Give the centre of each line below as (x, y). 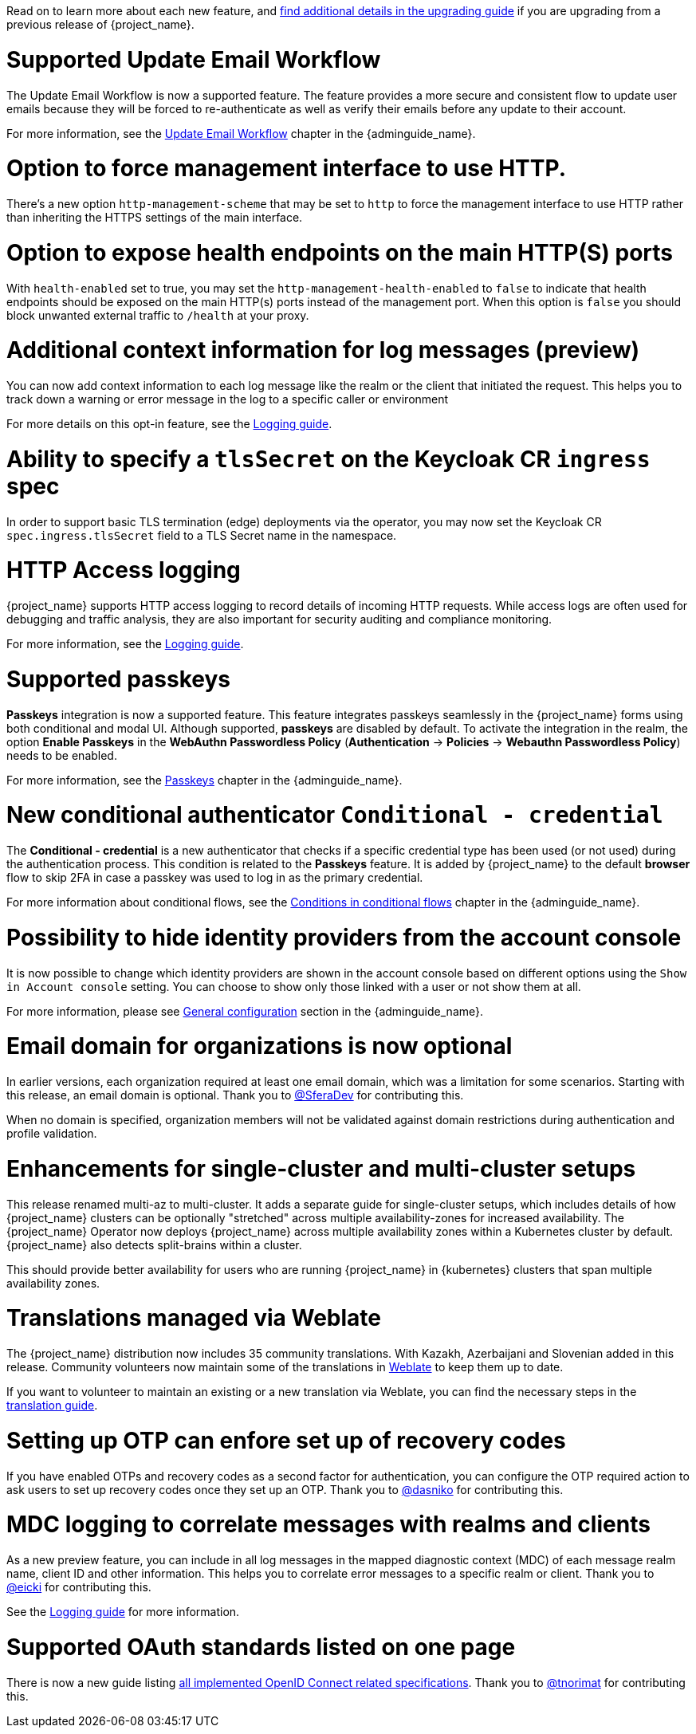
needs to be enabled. (62, 755)
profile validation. (52, 1133)
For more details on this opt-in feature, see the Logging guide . (169, 424)
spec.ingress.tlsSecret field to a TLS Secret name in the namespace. (202, 535)
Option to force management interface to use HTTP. (287, 169)
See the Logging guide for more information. (123, 1612)
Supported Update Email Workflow (194, 59)
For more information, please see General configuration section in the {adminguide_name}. (245, 1011)
